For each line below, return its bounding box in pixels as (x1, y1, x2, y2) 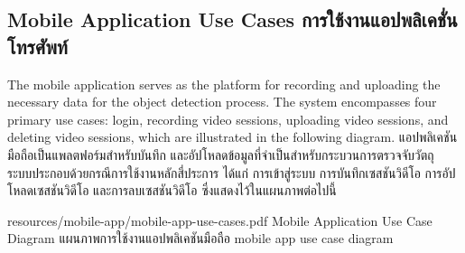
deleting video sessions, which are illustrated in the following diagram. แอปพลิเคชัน (7, 127, 458, 146)
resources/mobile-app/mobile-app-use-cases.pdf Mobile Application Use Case (7, 211, 432, 230)
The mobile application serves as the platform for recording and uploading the (7, 74, 441, 93)
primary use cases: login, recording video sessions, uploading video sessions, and (7, 109, 449, 128)
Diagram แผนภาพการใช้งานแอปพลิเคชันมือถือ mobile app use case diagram (7, 229, 394, 248)
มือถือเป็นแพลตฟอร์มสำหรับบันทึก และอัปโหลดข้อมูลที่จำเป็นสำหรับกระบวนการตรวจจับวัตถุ (7, 145, 434, 164)
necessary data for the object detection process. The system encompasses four (7, 92, 437, 111)
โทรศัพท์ (7, 32, 68, 60)
